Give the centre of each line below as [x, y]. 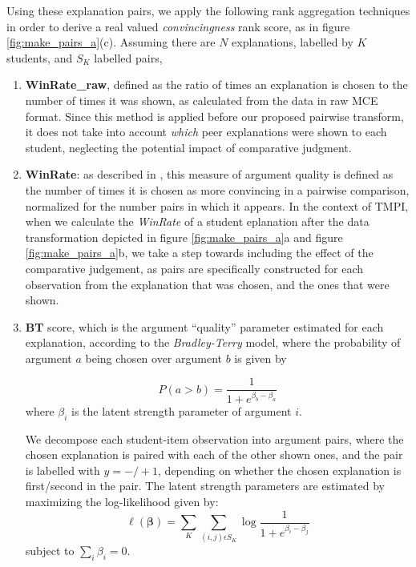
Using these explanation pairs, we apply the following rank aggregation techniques [208, 10]
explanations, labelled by [293, 42]
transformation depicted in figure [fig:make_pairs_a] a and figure [184, 237]
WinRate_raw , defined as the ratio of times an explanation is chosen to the [216, 84]
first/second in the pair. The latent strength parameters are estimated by [205, 486]
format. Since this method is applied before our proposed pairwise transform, [214, 116]
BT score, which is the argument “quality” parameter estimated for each [204, 326]
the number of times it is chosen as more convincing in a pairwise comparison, [217, 189]
